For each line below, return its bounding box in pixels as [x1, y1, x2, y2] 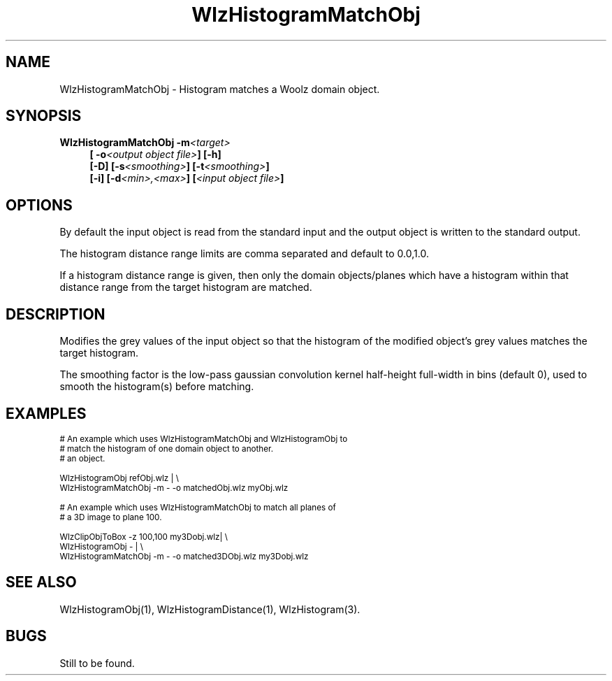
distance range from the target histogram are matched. [59, 281, 312, 294]
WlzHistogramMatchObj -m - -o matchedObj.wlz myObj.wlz [59, 482, 289, 493]
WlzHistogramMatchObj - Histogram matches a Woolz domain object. [59, 83, 380, 95]
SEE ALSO [6, 573, 77, 592]
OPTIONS [6, 196, 73, 214]
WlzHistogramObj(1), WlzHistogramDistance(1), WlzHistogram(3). [59, 603, 360, 615]
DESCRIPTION [6, 305, 105, 323]
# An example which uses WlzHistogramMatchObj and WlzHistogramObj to [59, 433, 348, 444]
